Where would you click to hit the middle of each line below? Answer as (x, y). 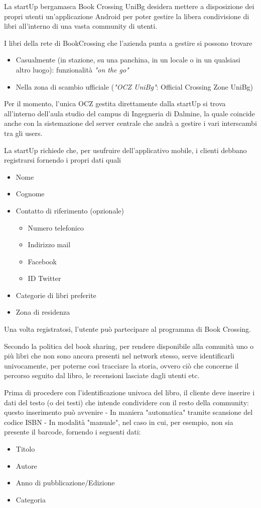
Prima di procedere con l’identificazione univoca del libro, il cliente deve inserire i (129, 392)
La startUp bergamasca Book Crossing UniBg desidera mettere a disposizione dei (129, 6)
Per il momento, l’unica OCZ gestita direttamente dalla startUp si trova (115, 103)
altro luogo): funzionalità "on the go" (72, 69)
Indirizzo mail (49, 244)
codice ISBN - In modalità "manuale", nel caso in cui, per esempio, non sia (119, 422)
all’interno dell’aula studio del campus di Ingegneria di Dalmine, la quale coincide (129, 113)
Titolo (25, 449)
